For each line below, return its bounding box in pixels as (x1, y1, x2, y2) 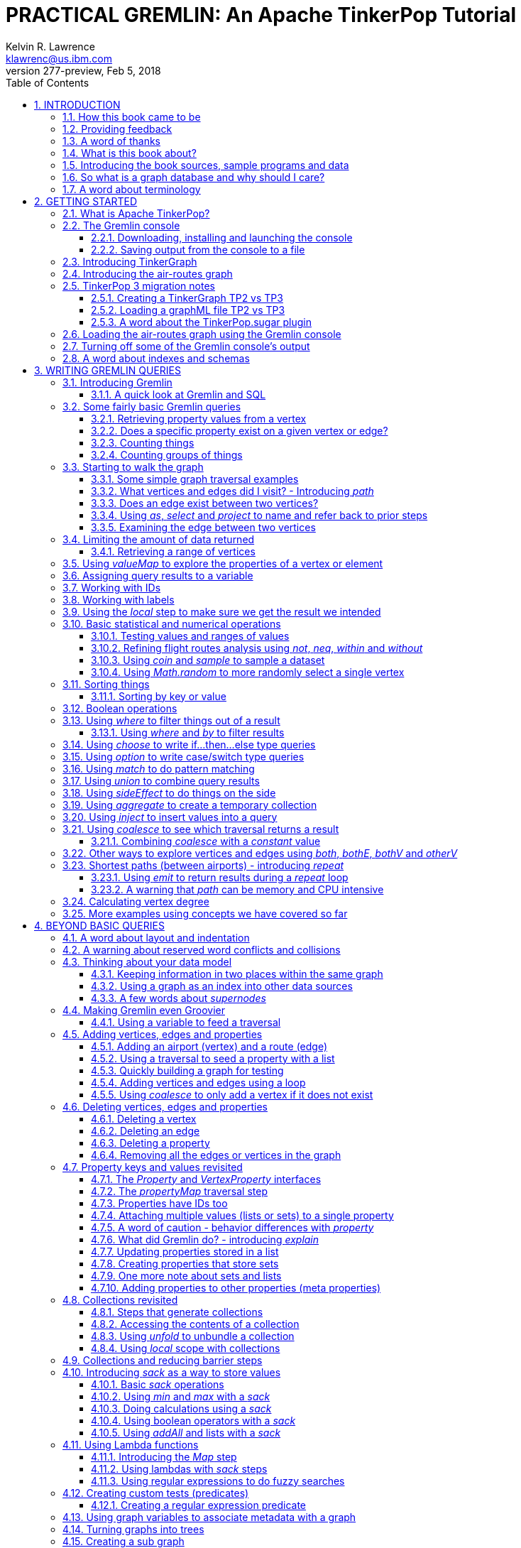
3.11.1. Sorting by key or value (91, 689, 226, 702)
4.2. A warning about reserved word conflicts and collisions (62, 943, 341, 956)
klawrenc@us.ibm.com (6, 52, 113, 65)
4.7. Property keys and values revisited (62, 1160, 243, 1173)
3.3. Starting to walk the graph (62, 460, 204, 473)
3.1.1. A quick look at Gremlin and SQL (91, 388, 266, 400)
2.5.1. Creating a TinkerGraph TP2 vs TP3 (91, 291, 283, 304)
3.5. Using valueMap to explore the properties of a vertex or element (62, 557, 383, 569)
